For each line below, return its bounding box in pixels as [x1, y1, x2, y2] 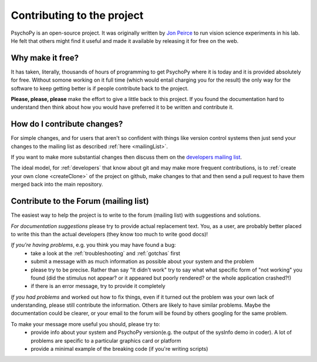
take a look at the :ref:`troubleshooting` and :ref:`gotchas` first [31, 250, 180, 257]
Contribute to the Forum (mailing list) [11, 196, 149, 206]
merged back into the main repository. [11, 181, 103, 188]
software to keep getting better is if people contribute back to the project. [11, 85, 189, 92]
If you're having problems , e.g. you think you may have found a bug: [11, 242, 176, 249]
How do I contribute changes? [11, 119, 123, 129]
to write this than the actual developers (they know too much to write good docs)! [11, 230, 208, 237]
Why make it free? [11, 53, 79, 63]
